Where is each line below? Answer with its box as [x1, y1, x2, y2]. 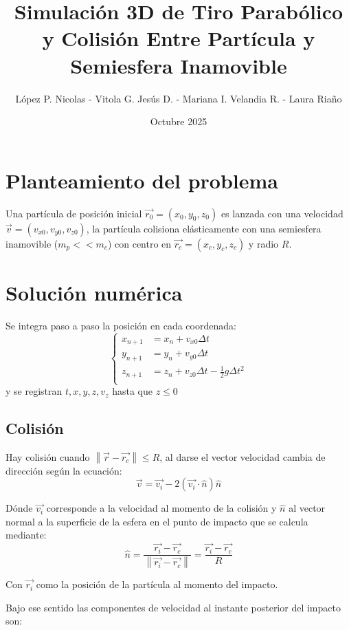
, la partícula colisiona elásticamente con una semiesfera [86, 221, 322, 235]
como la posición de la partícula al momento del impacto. [36, 577, 278, 591]
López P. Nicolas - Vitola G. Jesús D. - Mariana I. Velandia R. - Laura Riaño [15, 91, 342, 105]
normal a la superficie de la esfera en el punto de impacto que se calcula [5, 514, 308, 528]
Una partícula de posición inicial [5, 206, 142, 220]
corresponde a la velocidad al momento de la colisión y [46, 501, 277, 515]
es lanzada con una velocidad [221, 206, 344, 220]
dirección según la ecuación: [5, 463, 122, 477]
